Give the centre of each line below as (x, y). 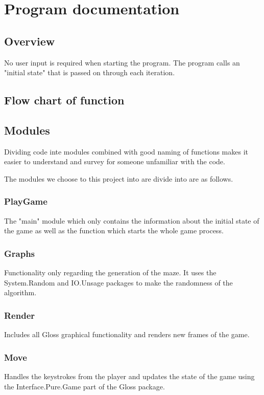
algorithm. (20, 292)
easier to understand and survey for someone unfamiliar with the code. (115, 161)
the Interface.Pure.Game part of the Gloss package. (85, 386)
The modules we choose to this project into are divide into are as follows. (119, 178)
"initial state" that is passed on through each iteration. (90, 72)
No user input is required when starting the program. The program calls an (122, 62)
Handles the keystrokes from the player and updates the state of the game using (129, 376)
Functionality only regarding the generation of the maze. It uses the (110, 272)
